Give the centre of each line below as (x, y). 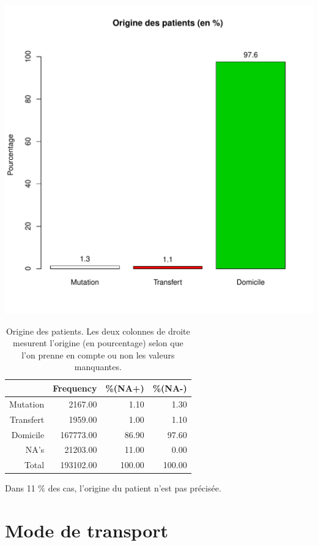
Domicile (28, 434)
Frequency (75, 388)
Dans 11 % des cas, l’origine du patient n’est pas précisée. (113, 488)
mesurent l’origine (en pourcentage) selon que (98, 343)
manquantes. (98, 367)
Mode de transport (87, 530)
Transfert (27, 419)
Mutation (27, 404)
